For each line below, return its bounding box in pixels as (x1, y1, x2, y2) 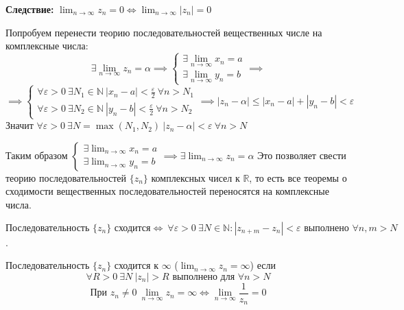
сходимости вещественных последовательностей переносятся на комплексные (5, 184, 329, 198)
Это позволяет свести (257, 147, 346, 162)
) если (250, 258, 276, 272)
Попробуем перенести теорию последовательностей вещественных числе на (5, 25, 322, 39)
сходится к (114, 258, 158, 272)
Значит (5, 118, 34, 132)
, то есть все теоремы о (249, 170, 347, 184)
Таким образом (5, 147, 68, 162)
